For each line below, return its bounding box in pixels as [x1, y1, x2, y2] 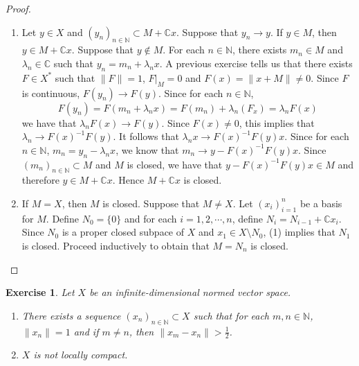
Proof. [6, 1, 31, 15]
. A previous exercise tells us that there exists [159, 55, 353, 70]
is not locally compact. [33, 347, 128, 362]
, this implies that [239, 115, 315, 130]
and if [73, 324, 99, 338]
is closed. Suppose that [102, 195, 200, 210]
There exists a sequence [21, 308, 121, 322]
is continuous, [21, 85, 80, 100]
